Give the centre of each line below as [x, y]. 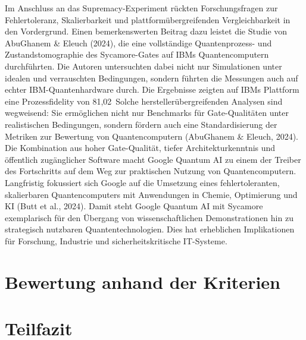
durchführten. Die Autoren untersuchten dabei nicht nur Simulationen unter [143, 66]
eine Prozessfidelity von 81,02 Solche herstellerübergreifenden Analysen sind [144, 101]
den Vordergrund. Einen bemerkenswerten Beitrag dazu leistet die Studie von [146, 31]
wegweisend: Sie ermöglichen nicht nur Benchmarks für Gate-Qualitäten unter [147, 113]
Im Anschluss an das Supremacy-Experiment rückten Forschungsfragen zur [141, 8]
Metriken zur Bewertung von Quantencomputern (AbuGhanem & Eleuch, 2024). [152, 136]
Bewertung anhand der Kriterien [143, 281]
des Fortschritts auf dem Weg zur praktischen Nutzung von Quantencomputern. [151, 171]
